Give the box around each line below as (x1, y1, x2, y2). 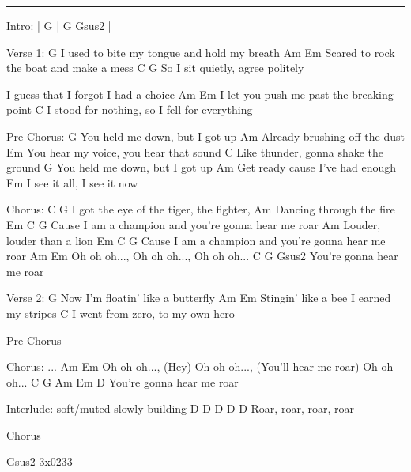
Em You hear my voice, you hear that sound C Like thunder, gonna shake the (6, 143, 384, 160)
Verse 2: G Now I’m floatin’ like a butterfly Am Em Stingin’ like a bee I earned (6, 289, 391, 306)
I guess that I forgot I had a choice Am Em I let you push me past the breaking (6, 85, 394, 102)
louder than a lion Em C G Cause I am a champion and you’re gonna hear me (6, 232, 386, 248)
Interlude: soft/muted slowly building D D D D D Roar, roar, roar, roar (6, 400, 354, 417)
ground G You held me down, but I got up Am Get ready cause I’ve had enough (6, 159, 397, 176)
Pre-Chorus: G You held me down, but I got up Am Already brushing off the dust (6, 127, 405, 144)
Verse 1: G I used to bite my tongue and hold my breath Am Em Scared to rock (6, 43, 395, 60)
